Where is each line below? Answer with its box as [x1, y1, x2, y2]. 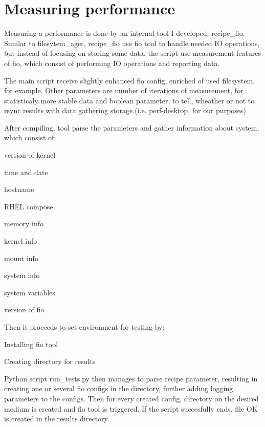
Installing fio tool [4, 338, 58, 349]
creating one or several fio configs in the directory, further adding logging [4, 383, 233, 394]
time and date [4, 166, 48, 177]
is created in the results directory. [4, 413, 109, 424]
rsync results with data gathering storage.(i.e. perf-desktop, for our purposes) [4, 105, 247, 116]
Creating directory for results [4, 356, 96, 367]
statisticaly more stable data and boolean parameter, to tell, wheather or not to [4, 95, 255, 105]
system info [4, 270, 40, 281]
